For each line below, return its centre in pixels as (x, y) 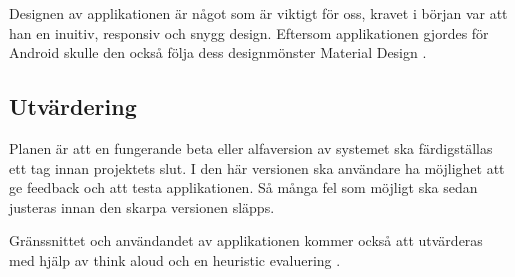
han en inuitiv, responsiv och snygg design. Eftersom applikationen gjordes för (249, 32)
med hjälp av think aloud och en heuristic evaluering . (175, 259)
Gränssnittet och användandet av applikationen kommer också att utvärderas (246, 240)
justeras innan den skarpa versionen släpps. (142, 206)
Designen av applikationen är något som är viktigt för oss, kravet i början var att (258, 13)
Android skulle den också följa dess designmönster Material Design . (218, 52)
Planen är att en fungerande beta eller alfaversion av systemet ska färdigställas (251, 147)
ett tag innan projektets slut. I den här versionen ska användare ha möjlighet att (257, 167)
